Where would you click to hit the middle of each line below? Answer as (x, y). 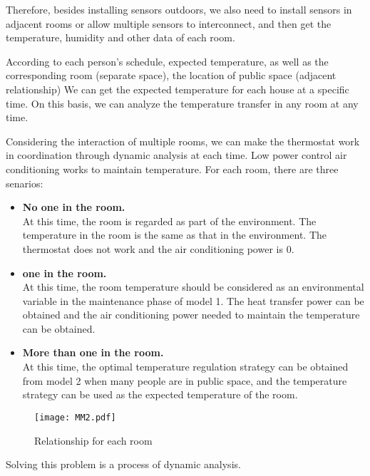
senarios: (25, 183)
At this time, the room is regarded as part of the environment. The (169, 221)
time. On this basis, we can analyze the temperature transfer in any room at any (182, 103)
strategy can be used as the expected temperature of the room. (160, 394)
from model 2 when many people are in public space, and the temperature (185, 380)
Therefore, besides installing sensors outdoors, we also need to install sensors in (179, 9)
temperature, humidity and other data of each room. (120, 37)
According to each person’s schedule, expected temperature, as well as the (167, 61)
